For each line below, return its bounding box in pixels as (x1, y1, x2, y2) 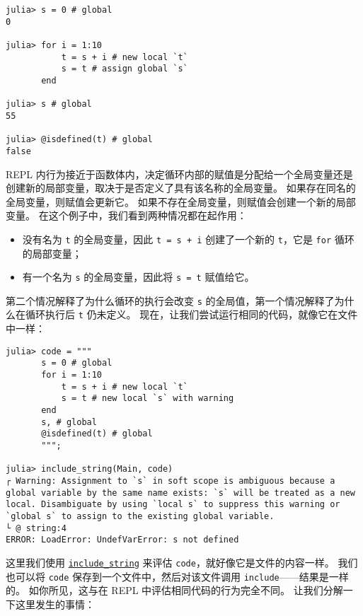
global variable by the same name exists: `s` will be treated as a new (6, 487, 355, 498)
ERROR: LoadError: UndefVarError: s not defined (6, 535, 239, 545)
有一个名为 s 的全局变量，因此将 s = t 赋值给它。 (22, 269, 255, 284)
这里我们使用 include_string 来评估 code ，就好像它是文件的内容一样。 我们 (6, 554, 358, 569)
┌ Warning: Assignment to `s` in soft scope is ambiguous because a (6, 475, 335, 486)
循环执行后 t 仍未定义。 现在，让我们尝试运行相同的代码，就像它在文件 (25, 307, 358, 322)
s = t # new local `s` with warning (61, 393, 234, 404)
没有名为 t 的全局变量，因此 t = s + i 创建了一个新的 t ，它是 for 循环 (22, 231, 355, 246)
